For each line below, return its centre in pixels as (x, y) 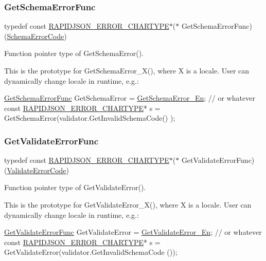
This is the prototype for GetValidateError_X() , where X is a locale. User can (128, 204)
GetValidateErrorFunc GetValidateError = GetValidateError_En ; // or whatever (133, 232)
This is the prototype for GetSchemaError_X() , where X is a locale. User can (127, 70)
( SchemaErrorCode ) (36, 36)
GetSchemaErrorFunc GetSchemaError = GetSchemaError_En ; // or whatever (130, 98)
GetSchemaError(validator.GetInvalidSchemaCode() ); (90, 118)
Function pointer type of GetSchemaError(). (74, 53)
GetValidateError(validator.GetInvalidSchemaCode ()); (91, 252)
